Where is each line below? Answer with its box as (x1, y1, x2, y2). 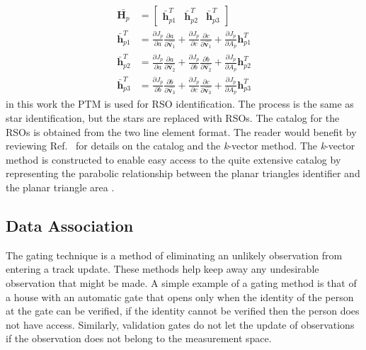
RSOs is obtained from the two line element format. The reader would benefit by (6, 124, 357, 139)
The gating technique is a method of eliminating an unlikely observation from (6, 247, 343, 262)
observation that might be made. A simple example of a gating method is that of (6, 275, 357, 290)
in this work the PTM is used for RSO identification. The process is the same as (6, 96, 354, 111)
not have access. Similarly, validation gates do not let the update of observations (6, 317, 355, 332)
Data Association (6, 214, 134, 236)
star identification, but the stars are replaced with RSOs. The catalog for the (6, 111, 340, 125)
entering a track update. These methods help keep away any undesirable (6, 261, 319, 276)
